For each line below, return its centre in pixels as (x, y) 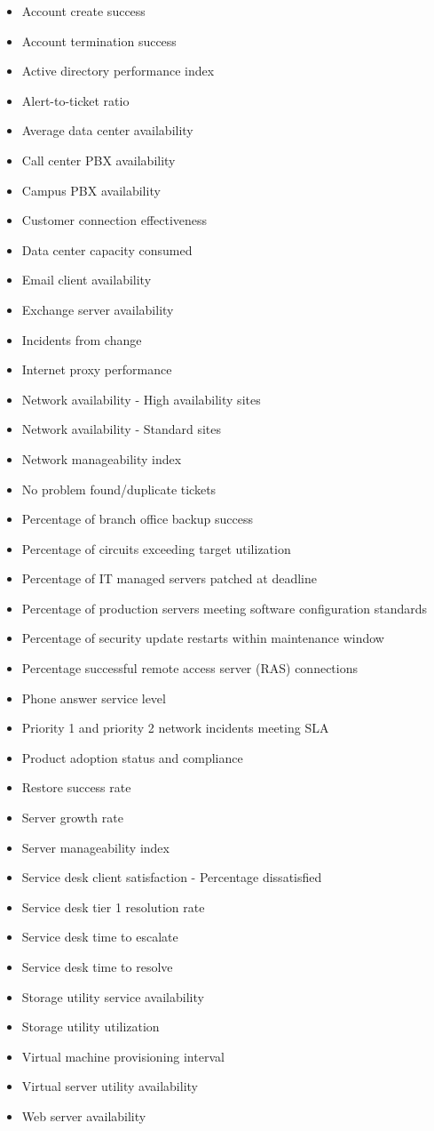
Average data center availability (107, 130)
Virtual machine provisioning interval (123, 1056)
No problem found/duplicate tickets (119, 489)
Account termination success (99, 40)
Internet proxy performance (97, 369)
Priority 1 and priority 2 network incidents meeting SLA (175, 728)
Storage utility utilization (91, 1027)
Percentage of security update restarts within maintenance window (203, 638)
